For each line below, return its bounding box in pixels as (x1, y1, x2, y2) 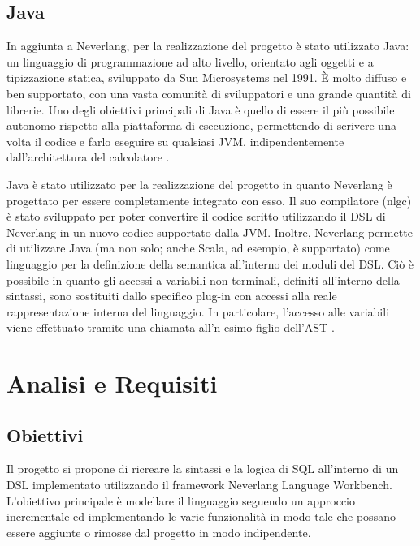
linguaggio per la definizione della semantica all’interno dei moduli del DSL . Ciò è (6, 255, 414, 272)
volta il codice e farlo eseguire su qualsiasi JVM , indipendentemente (6, 132, 344, 149)
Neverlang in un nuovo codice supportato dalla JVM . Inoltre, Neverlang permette (6, 223, 413, 240)
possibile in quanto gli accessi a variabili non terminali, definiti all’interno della (6, 271, 400, 288)
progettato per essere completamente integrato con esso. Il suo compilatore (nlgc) (6, 191, 412, 209)
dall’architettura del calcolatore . (6, 148, 170, 166)
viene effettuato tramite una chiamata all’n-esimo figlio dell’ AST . (6, 319, 335, 336)
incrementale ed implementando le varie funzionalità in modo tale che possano (6, 508, 396, 525)
